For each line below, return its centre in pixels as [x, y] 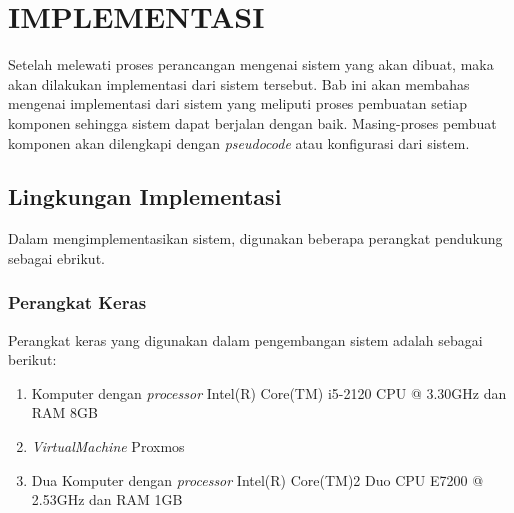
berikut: [32, 359]
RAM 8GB [65, 412]
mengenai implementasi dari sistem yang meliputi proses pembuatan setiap [238, 103]
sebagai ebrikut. [56, 257]
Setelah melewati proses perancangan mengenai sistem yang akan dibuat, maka [251, 64]
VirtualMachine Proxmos [108, 446]
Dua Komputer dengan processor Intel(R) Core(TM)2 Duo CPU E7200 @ [257, 479]
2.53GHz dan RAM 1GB [107, 499]
